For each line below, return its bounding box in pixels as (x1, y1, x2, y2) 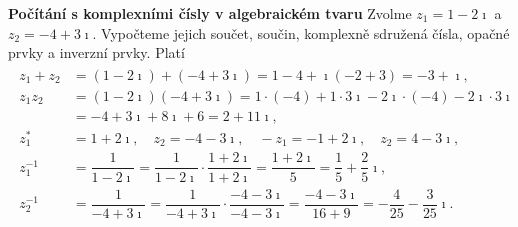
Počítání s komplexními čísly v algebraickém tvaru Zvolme (8, 3, 412, 23)
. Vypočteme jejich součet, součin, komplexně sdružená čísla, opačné (92, 22, 510, 43)
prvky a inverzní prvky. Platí (8, 42, 185, 63)
